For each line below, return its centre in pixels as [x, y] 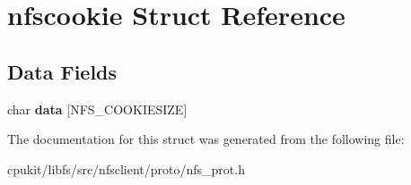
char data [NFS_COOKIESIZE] [97, 109]
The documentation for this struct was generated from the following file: [206, 139]
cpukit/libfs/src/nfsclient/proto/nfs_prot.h [126, 168]
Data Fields [62, 71]
